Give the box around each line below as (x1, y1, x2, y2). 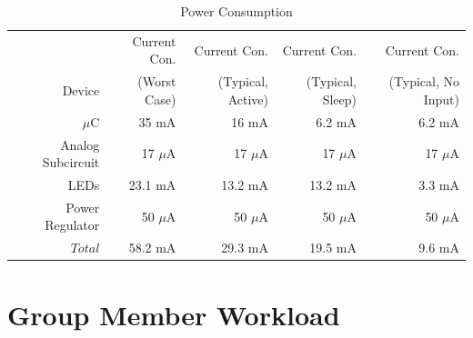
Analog (60, 134, 100, 154)
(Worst (137, 72, 176, 91)
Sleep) (322, 89, 357, 108)
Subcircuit (42, 153, 100, 172)
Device (62, 81, 100, 100)
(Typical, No (388, 72, 459, 91)
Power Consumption (180, 2, 293, 20)
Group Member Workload (7, 295, 340, 333)
